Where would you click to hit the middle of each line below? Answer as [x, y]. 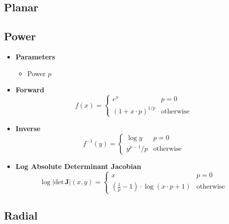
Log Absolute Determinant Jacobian [78, 166]
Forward [30, 90]
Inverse [28, 128]
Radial [21, 215]
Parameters [35, 56]
